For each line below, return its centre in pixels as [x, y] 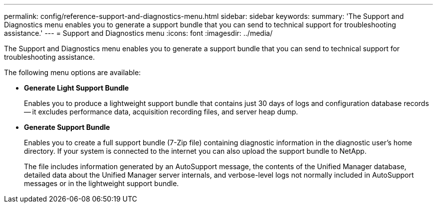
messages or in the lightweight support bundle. [102, 183]
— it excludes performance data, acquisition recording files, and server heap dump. [161, 112]
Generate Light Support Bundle [77, 88]
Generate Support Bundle [67, 127]
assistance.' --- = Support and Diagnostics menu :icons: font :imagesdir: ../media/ [138, 33]
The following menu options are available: [73, 72]
